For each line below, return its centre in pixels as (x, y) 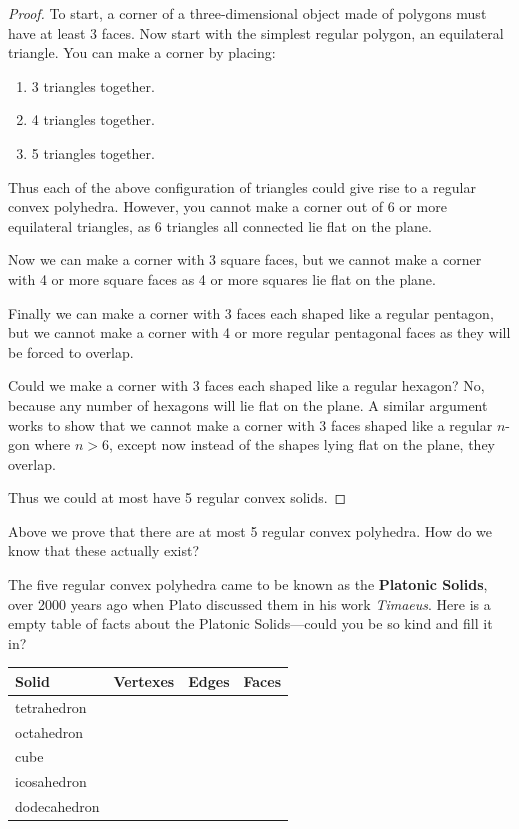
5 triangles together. (93, 152)
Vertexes (144, 680)
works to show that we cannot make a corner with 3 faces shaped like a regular (250, 424)
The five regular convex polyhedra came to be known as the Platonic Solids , (248, 584)
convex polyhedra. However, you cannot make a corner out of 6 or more (227, 206)
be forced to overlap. (71, 351)
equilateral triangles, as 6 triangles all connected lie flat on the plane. (220, 225)
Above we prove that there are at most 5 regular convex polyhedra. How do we (250, 530)
